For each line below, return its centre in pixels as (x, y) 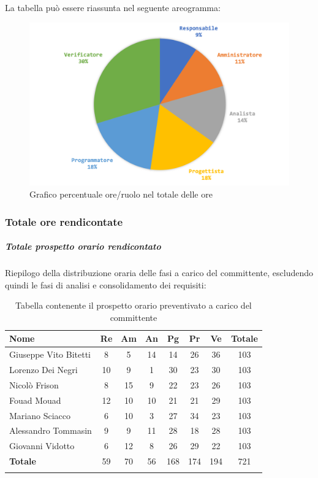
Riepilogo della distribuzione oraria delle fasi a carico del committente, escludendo (159, 273)
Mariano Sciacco (40, 415)
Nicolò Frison (34, 384)
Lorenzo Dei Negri (44, 370)
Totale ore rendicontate (64, 221)
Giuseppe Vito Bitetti (50, 354)
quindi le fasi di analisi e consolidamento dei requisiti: (106, 284)
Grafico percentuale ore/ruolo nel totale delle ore (121, 194)
